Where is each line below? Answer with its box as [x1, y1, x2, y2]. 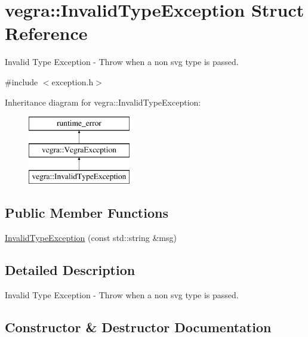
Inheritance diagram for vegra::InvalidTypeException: [5, 95, 201, 108]
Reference [5, 21, 88, 45]
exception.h [51, 75, 94, 88]
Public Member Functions [5, 203, 168, 222]
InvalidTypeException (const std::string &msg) [5, 231, 177, 244]
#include [5, 75, 38, 88]
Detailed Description [5, 261, 135, 279]
